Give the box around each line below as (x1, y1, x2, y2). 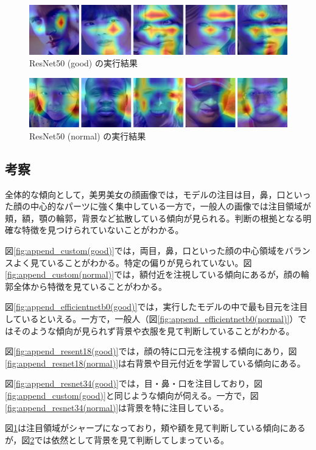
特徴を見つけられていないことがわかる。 (21, 223, 184, 236)
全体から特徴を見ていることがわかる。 (13, 279, 167, 292)
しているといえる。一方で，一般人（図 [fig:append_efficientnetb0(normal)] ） (5, 312, 298, 325)
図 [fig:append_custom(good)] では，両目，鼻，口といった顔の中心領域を (5, 244, 285, 257)
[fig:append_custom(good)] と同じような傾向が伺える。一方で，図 (5, 389, 259, 402)
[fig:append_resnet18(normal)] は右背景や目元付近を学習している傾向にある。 (5, 356, 306, 369)
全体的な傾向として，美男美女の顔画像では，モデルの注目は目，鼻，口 (5, 188, 286, 200)
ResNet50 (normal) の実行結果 (29, 129, 146, 142)
